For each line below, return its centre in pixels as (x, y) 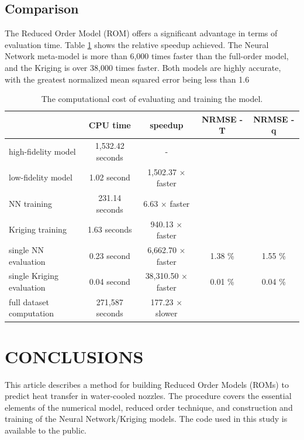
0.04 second (110, 282)
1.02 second (110, 177)
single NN (26, 249)
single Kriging (34, 276)
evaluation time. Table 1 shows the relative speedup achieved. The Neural (137, 44)
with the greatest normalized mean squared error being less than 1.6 (127, 79)
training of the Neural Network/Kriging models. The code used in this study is (146, 419)
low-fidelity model (41, 177)
